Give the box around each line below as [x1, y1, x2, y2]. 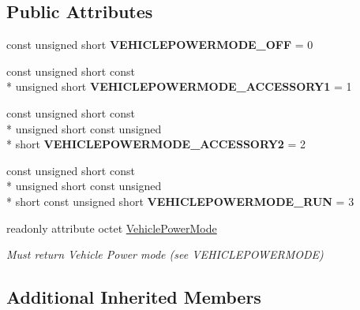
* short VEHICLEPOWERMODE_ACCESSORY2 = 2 [6, 136, 306, 152]
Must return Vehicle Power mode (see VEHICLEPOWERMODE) [6, 246, 324, 263]
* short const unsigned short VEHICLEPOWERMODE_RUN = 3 [6, 192, 354, 209]
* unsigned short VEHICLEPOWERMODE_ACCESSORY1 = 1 [6, 78, 352, 95]
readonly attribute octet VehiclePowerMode [6, 219, 217, 236]
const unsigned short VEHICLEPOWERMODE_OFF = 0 [6, 36, 313, 53]
